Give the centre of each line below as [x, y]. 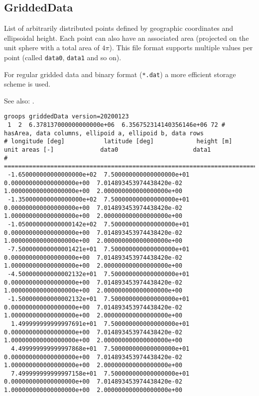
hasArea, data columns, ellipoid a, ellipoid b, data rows [104, 133]
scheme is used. [27, 84]
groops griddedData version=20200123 [66, 117]
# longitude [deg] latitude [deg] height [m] [118, 142]
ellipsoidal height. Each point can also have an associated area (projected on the [127, 38]
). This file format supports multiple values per [181, 48]
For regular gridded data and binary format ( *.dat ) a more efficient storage [120, 74]
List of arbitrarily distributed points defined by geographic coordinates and [119, 28]
